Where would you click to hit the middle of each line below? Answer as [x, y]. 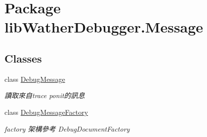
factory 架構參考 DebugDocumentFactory [67, 128]
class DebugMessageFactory [46, 112]
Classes [23, 58]
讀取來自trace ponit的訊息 [45, 95]
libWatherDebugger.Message [104, 27]
